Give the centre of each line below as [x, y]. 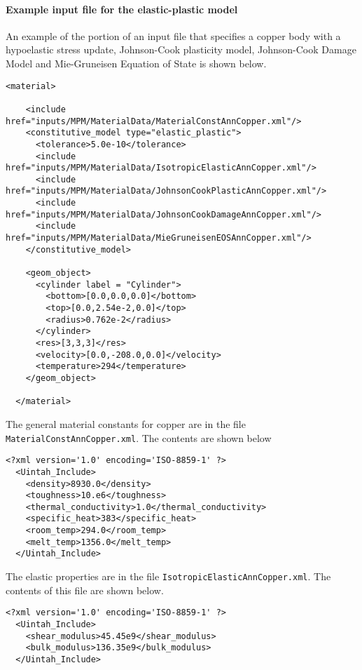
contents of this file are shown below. [85, 590]
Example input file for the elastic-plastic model [122, 9]
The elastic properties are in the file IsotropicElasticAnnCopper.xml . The [168, 576]
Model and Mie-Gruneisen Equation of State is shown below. [136, 63]
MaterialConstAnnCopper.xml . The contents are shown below [139, 437]
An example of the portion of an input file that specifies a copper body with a [173, 35]
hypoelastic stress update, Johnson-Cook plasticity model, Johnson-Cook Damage [181, 49]
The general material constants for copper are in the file [126, 423]
